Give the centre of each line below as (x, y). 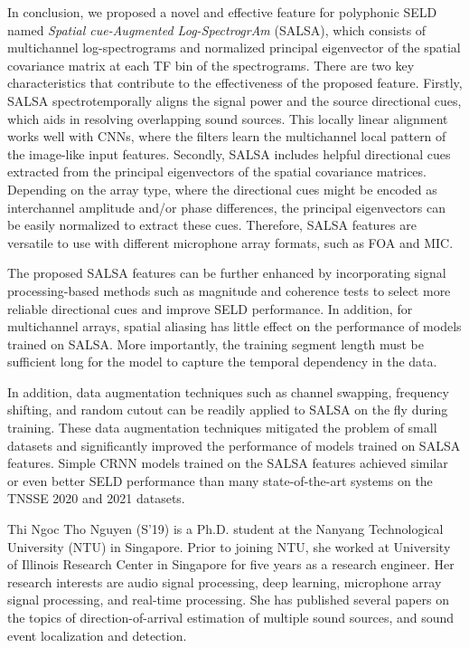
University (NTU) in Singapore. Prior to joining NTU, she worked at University (229, 546)
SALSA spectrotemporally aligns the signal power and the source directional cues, (234, 100)
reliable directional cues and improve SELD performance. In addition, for (210, 308)
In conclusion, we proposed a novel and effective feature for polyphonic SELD (222, 12)
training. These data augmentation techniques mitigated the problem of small (222, 428)
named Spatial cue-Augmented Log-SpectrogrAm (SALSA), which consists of (217, 29)
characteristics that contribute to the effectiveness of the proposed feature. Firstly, (235, 83)
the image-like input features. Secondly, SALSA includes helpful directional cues (229, 153)
